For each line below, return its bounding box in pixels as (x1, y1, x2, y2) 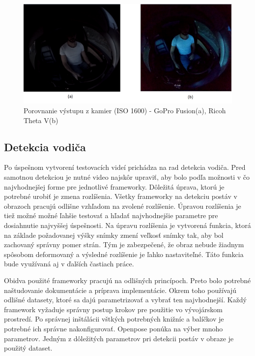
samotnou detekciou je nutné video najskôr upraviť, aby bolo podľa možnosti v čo (4, 172, 250, 182)
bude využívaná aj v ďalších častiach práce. (4, 259, 134, 269)
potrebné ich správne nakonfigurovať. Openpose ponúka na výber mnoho (4, 323, 223, 333)
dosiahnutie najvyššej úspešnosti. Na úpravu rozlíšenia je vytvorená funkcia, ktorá (4, 220, 251, 230)
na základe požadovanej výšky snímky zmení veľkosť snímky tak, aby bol (4, 229, 224, 240)
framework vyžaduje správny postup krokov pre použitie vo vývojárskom (4, 304, 223, 314)
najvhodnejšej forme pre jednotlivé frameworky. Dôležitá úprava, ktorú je (4, 181, 225, 192)
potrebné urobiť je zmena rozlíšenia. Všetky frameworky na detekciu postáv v (4, 191, 237, 201)
